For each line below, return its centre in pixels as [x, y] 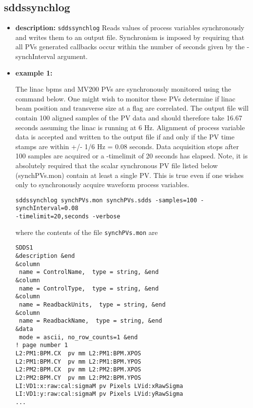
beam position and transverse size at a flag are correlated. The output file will [132, 108]
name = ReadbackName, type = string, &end [90, 321]
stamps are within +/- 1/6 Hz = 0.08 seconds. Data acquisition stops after [127, 146]
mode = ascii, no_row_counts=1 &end [78, 337]
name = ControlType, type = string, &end [89, 288]
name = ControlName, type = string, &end [89, 272]
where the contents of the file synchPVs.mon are [87, 232]
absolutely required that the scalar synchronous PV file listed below [117, 165]
